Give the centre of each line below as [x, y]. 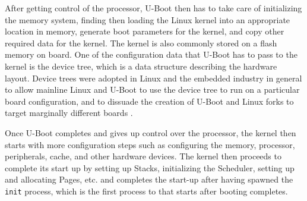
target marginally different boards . [69, 113]
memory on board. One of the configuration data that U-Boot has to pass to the [151, 54]
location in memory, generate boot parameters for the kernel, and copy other [145, 31]
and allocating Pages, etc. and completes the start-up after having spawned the [149, 179]
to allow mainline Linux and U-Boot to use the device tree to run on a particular [152, 89]
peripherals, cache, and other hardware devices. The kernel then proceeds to [143, 156]
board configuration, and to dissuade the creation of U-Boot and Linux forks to [149, 101]
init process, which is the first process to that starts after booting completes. [146, 191]
